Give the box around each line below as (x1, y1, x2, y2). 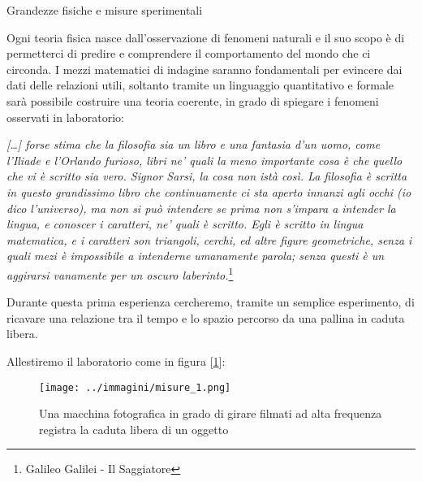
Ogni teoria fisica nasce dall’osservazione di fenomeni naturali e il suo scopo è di (6, 28, 405, 46)
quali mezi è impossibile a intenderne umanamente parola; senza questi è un (6, 247, 385, 264)
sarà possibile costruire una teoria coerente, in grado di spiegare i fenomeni (6, 92, 379, 109)
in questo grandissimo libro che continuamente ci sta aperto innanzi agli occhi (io (6, 183, 411, 200)
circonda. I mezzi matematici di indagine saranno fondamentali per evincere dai (6, 60, 403, 77)
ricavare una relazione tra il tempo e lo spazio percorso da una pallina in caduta (6, 309, 405, 326)
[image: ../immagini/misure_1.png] (39, 381, 231, 393)
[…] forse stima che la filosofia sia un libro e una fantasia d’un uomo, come (6, 136, 381, 153)
